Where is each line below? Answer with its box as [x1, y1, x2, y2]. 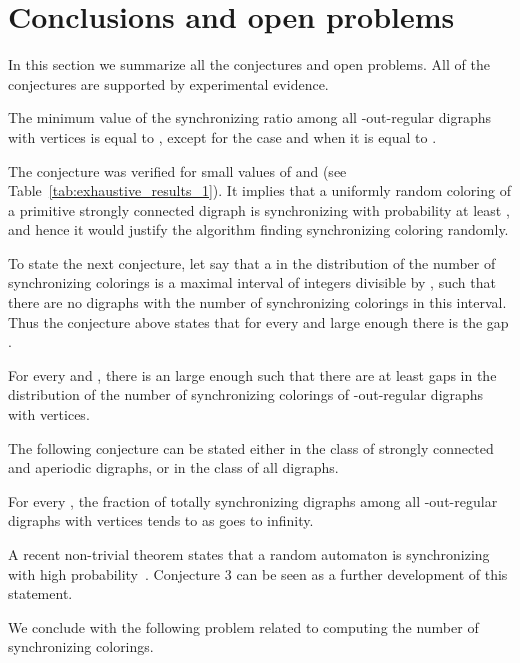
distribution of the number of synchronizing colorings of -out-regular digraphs [8, 384, 484, 405]
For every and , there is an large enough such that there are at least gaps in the [8, 364, 497, 385]
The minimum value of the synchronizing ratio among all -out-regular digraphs [8, 107, 491, 128]
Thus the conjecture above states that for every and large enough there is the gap [8, 311, 509, 332]
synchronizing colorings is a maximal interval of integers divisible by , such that [8, 272, 496, 293]
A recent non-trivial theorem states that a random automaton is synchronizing [8, 544, 490, 564]
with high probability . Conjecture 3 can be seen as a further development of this [8, 563, 508, 584]
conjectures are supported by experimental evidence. [8, 73, 329, 94]
